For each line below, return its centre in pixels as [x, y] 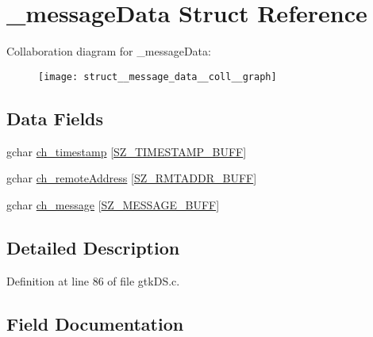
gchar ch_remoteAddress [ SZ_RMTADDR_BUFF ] [132, 178]
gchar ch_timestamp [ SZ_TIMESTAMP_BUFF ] [127, 151]
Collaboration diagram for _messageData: [109, 51]
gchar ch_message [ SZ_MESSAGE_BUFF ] [113, 204]
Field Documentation [95, 323]
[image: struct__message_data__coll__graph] [158, 77]
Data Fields [55, 118]
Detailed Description [93, 247]
